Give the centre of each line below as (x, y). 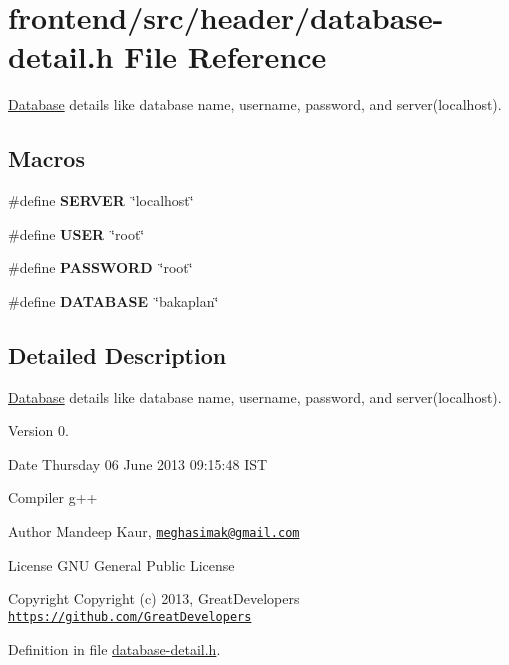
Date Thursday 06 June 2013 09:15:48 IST (138, 463)
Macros (46, 158)
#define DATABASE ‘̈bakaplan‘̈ (113, 300)
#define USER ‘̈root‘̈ (76, 233)
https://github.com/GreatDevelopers (130, 616)
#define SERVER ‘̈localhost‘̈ (101, 200)
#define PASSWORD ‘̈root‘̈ (100, 267)
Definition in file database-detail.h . (114, 648)
